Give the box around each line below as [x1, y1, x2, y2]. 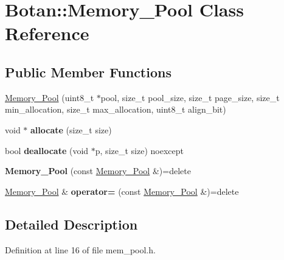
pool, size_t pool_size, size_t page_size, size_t [100, 91, 280, 104]
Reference [5, 21, 89, 46]
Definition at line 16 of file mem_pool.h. [5, 243, 156, 256]
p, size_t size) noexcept [95, 144, 184, 156]
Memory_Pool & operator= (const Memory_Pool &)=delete [5, 184, 239, 197]
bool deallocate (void [5, 144, 89, 156]
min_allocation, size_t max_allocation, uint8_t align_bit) [5, 103, 226, 116]
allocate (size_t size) [30, 123, 112, 136]
